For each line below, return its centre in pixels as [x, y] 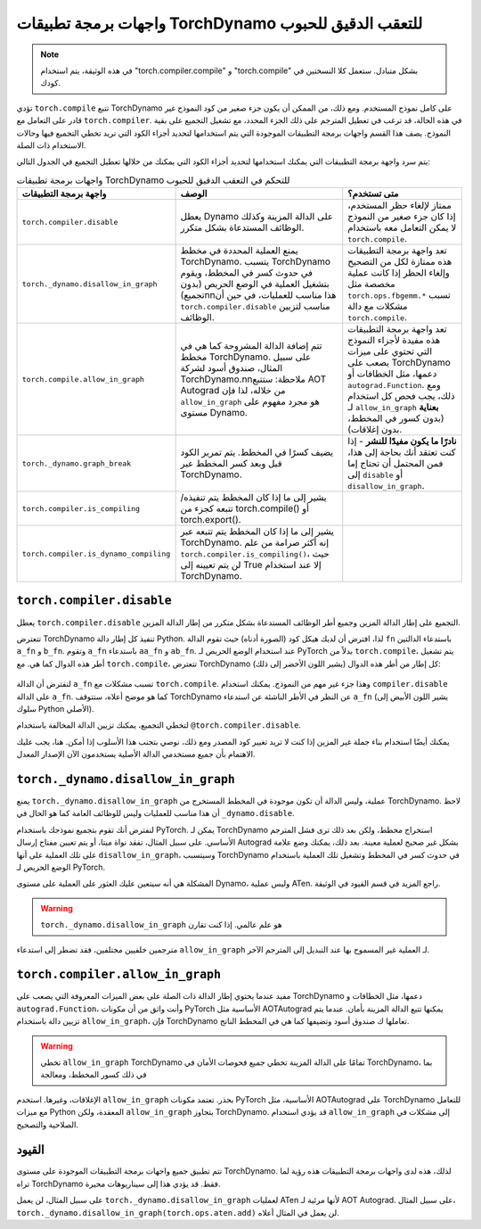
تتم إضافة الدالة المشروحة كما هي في [251, 346]
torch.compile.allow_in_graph [83, 379]
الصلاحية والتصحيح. [48, 1125]
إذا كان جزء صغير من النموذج [402, 217]
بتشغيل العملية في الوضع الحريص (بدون [255, 284]
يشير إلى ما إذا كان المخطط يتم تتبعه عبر [257, 532]
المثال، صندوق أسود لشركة [232, 368]
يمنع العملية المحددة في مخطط [239, 251]
